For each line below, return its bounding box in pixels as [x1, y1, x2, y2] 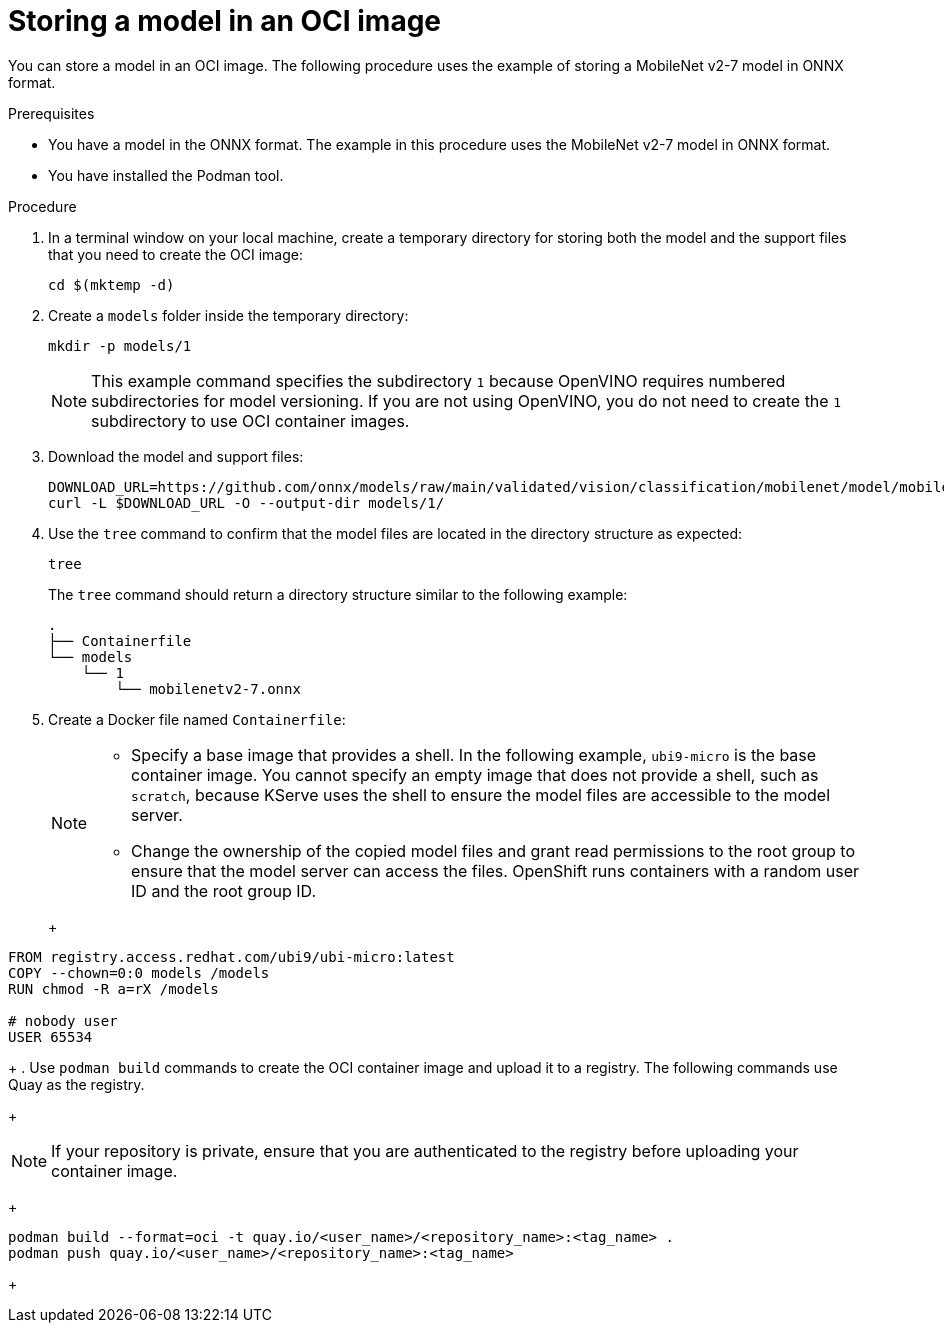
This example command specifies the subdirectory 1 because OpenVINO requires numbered [91, 370, 786, 391]
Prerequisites [8, 104, 95, 122]
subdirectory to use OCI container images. [91, 410, 410, 431]
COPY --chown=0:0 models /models [8, 964, 270, 981]
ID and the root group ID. [131, 880, 317, 901]
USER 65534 [8, 1028, 93, 1045]
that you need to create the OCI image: [48, 245, 303, 263]
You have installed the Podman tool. [48, 166, 284, 184]
